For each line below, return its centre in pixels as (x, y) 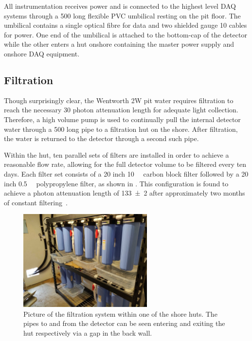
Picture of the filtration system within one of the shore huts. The (120, 314)
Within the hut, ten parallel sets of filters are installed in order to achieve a (117, 154)
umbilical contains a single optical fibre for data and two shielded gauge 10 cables (126, 25)
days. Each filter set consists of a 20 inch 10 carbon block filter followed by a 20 (126, 173)
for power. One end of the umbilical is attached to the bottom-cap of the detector (126, 34)
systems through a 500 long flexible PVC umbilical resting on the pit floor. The (122, 15)
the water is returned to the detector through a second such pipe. (101, 138)
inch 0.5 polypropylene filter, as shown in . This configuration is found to (116, 183)
